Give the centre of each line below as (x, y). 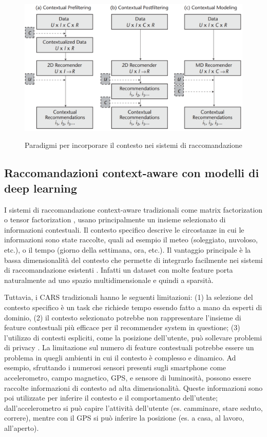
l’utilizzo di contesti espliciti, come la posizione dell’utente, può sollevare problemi (133, 337)
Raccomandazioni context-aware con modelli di (132, 173)
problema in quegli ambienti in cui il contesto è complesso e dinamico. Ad (120, 357)
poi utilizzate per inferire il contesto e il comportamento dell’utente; (111, 398)
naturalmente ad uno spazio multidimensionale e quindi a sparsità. (109, 280)
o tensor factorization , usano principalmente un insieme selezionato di (115, 220)
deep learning (41, 188)
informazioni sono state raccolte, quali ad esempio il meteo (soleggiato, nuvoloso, (131, 240)
